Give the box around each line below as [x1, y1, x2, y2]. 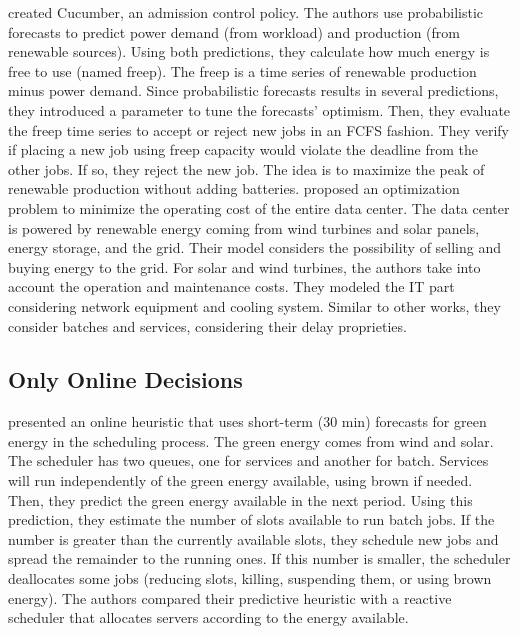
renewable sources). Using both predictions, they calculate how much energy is [8, 41, 490, 62]
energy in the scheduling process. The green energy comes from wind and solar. [8, 430, 494, 451]
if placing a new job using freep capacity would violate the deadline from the [8, 139, 478, 160]
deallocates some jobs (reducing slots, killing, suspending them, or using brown [8, 568, 492, 589]
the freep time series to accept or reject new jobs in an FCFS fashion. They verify [8, 119, 509, 140]
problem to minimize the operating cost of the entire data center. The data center [8, 197, 510, 218]
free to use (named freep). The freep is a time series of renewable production [8, 60, 477, 81]
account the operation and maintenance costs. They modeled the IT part [8, 276, 455, 297]
